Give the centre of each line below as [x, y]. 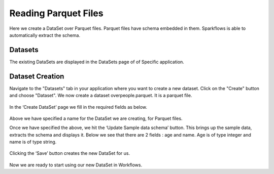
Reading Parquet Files [56, 13]
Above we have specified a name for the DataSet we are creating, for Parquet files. [96, 118]
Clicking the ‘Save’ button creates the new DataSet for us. [70, 153]
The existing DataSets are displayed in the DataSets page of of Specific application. [97, 62]
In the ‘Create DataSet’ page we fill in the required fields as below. [78, 107]
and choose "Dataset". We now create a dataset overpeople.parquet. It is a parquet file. [101, 96]
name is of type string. [33, 142]
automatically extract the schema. [45, 35]
